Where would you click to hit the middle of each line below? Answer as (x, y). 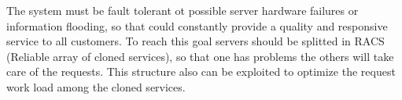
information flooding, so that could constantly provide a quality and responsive (197, 25)
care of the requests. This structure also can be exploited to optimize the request (201, 71)
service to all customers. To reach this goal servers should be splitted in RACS (195, 41)
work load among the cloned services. (96, 86)
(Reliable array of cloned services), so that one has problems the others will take (200, 56)
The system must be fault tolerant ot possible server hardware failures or (183, 10)
